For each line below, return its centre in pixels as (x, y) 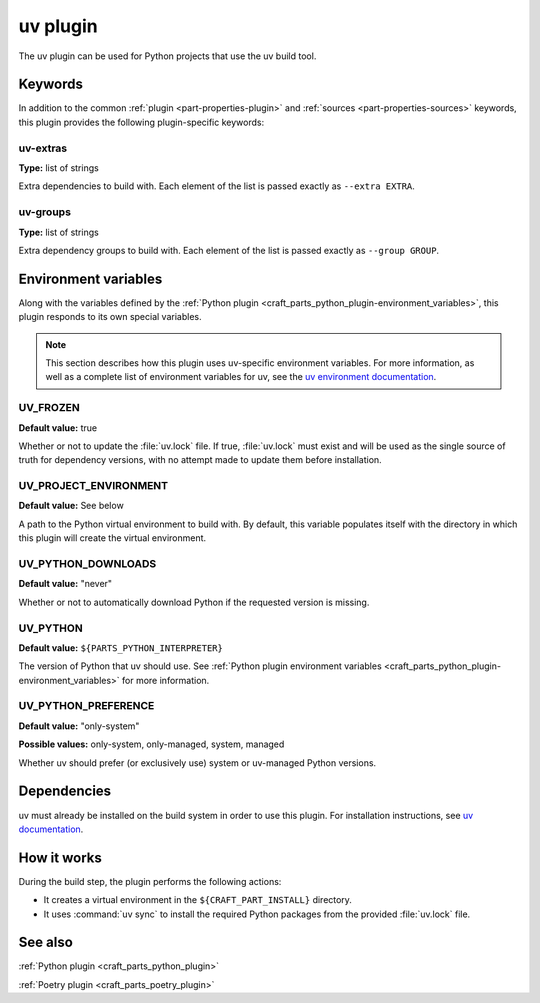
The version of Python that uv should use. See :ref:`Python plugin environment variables (200, 666)
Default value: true (58, 427)
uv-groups (45, 212)
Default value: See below (71, 506)
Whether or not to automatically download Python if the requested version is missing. (194, 602)
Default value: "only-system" (79, 726)
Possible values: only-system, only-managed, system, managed (151, 744)
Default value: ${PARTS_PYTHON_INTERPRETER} (121, 647)
